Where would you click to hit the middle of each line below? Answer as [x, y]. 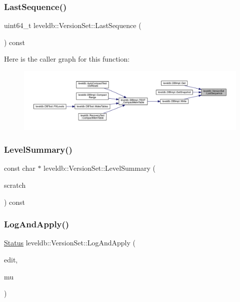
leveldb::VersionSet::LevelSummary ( [100, 168]
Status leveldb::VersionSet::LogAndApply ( [70, 243]
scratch [15, 185]
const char [20, 168]
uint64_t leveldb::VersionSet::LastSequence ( [73, 25]
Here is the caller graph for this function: [67, 59]
